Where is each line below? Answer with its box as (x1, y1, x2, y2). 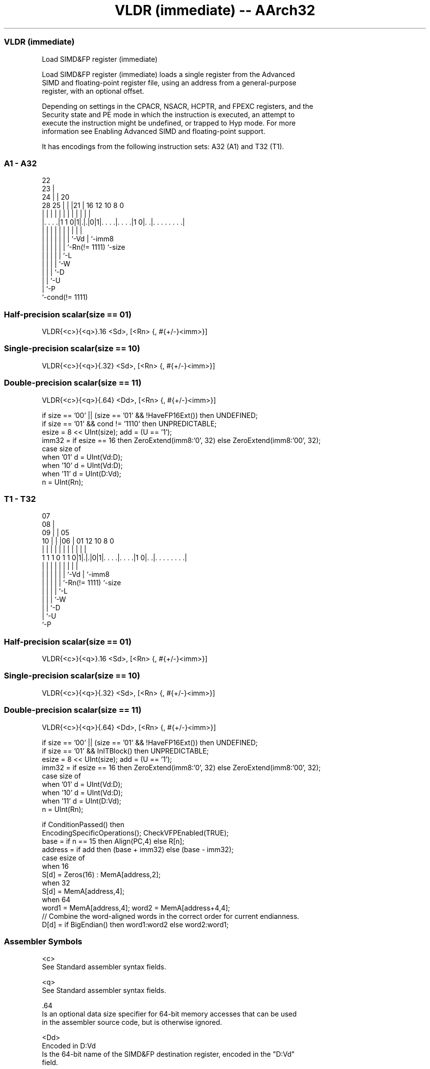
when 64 (42, 895, 71, 904)
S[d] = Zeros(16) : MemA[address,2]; (42, 870, 161, 879)
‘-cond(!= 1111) (42, 293, 88, 302)
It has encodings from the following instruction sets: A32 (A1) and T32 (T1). (42, 142, 284, 151)
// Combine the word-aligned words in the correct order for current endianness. (42, 912, 299, 920)
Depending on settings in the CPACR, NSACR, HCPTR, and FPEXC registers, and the (42, 102, 313, 110)
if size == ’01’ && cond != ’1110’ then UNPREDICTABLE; (42, 419, 217, 428)
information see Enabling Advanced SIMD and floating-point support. (42, 127, 266, 135)
